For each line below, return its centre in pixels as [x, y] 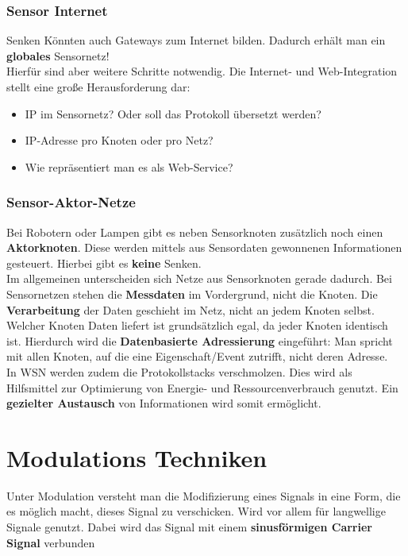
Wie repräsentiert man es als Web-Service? [129, 166]
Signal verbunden [51, 542]
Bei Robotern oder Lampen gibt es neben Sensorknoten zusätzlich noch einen [195, 232]
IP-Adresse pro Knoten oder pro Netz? [119, 140]
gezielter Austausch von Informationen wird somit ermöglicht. [164, 403]
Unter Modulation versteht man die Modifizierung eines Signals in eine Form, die [204, 495]
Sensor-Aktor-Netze [71, 202]
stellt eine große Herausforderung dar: [98, 87]
